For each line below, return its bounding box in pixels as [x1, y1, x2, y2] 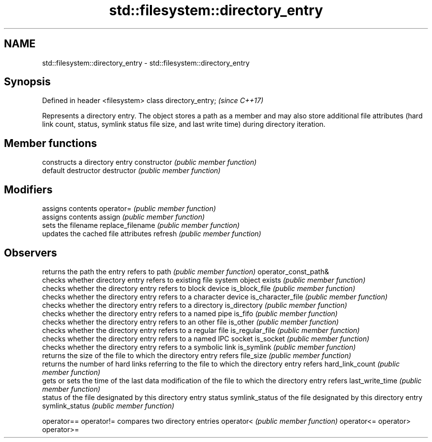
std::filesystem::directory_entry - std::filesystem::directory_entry [42, 58, 250, 67]
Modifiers [4, 183, 53, 196]
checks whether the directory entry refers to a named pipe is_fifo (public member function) [42, 309, 338, 318]
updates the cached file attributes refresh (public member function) [42, 229, 261, 238]
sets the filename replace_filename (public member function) [42, 221, 240, 230]
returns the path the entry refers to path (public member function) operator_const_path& [42, 267, 329, 276]
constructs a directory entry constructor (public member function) [42, 158, 257, 167]
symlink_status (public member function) [42, 401, 175, 410]
